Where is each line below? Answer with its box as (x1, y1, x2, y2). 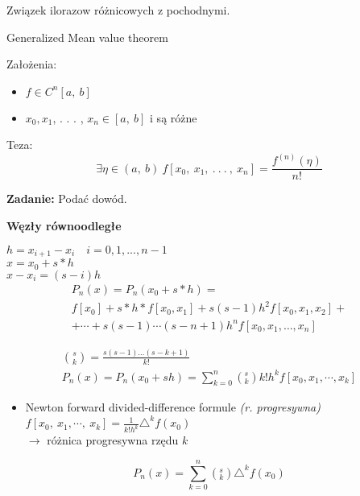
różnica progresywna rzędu (47, 432, 179, 448)
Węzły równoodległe (6, 217, 122, 234)
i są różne (150, 109, 197, 126)
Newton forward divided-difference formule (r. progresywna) (25, 399, 321, 415)
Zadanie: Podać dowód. (6, 190, 127, 207)
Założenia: (6, 56, 57, 72)
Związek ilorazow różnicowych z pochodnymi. (6, 2, 230, 18)
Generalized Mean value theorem (6, 28, 168, 45)
